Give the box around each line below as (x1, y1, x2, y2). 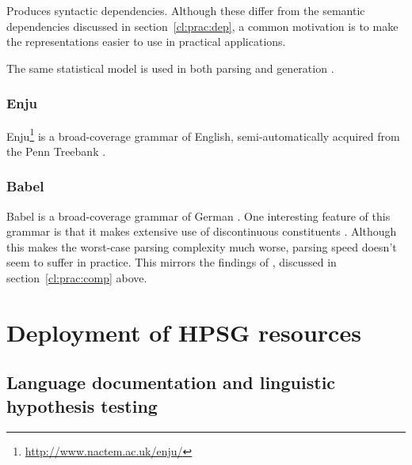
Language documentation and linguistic (6, 370, 336, 395)
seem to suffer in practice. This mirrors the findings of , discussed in (6, 254, 337, 270)
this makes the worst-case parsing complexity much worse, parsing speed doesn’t (6, 238, 397, 255)
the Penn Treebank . (6, 142, 106, 159)
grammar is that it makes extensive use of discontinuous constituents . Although (6, 223, 397, 240)
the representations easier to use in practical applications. (6, 33, 286, 50)
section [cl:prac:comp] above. (6, 270, 147, 286)
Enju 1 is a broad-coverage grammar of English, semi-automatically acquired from (6, 125, 400, 144)
